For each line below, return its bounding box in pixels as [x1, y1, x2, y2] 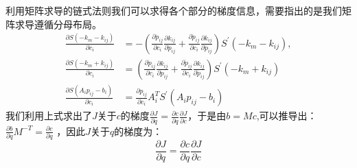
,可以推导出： [256, 108, 317, 123]
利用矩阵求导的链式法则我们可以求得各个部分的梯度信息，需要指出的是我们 [5, 3, 342, 17]
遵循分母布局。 [34, 16, 102, 31]
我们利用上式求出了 [5, 108, 92, 123]
